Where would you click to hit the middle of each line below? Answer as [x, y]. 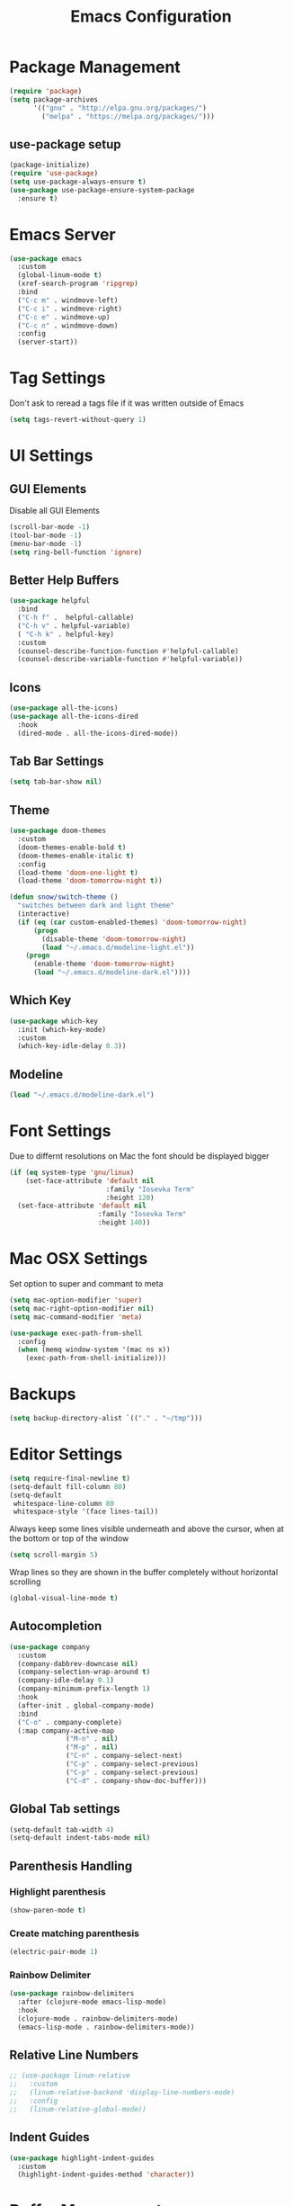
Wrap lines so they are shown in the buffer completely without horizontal [144, 1573]
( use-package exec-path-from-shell [76, 1333]
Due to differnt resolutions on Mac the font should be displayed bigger [139, 1156]
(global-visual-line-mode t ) [64, 1599]
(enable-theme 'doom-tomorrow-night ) [104, 964]
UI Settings [51, 456]
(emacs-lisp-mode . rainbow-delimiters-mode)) [106, 2027]
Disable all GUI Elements [55, 511]
